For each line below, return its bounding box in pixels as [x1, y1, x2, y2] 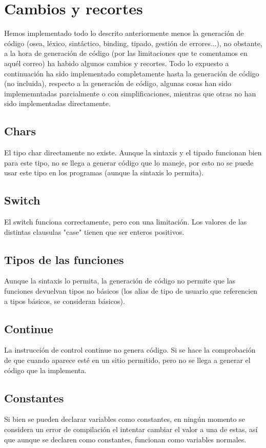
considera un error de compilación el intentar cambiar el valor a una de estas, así [4, 424, 258, 435]
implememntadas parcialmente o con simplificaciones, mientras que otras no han [4, 88, 256, 98]
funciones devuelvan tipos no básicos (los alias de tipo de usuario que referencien [4, 286, 258, 296]
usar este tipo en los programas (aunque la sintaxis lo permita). [4, 167, 204, 178]
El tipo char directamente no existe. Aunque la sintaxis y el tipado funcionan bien [4, 147, 262, 158]
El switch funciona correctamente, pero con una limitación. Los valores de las [4, 216, 247, 227]
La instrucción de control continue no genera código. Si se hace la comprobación [4, 344, 256, 355]
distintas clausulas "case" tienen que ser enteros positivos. [4, 226, 185, 237]
